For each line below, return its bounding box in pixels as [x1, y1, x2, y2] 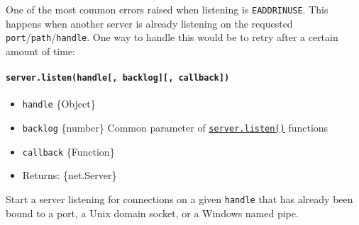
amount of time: [6, 43, 75, 58]
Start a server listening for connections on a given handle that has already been [6, 191, 353, 206]
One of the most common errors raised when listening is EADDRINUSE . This [6, 2, 328, 16]
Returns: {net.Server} [22, 168, 117, 183]
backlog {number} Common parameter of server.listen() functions [22, 120, 328, 135]
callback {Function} [22, 144, 115, 158]
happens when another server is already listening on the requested [6, 16, 293, 30]
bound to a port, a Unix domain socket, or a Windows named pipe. [6, 205, 299, 220]
